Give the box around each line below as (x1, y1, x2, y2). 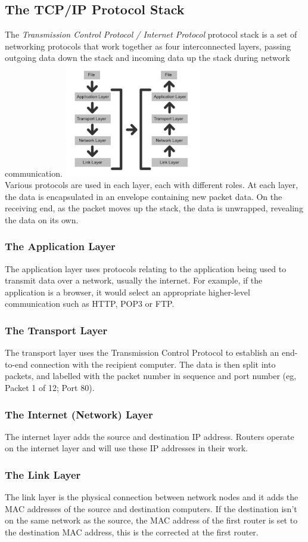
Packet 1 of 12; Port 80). (5, 381, 95, 394)
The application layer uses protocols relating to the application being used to (5, 262, 287, 275)
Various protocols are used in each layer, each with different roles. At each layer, (5, 178, 298, 191)
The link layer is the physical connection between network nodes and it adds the (5, 491, 298, 503)
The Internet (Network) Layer (5, 406, 153, 421)
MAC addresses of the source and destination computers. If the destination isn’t (5, 502, 297, 515)
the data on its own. (5, 213, 79, 226)
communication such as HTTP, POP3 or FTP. (5, 297, 175, 310)
